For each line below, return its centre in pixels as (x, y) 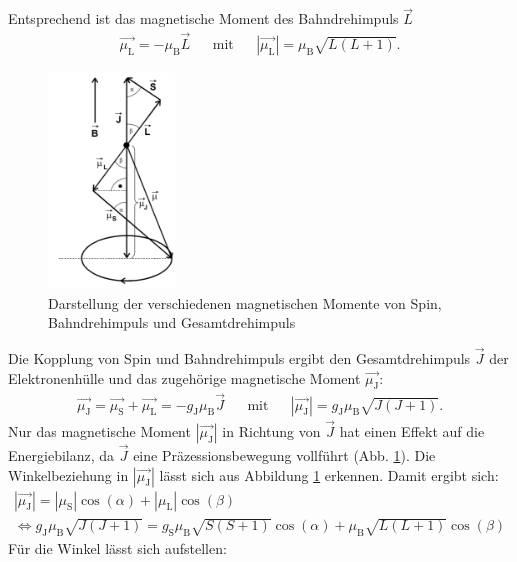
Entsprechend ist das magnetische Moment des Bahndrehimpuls (203, 18)
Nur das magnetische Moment (99, 430)
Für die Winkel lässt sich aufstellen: (117, 548)
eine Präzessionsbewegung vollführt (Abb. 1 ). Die (284, 455)
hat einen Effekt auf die (412, 430)
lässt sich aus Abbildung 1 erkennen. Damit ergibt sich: (329, 474)
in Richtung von (271, 430)
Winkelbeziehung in (68, 474)
